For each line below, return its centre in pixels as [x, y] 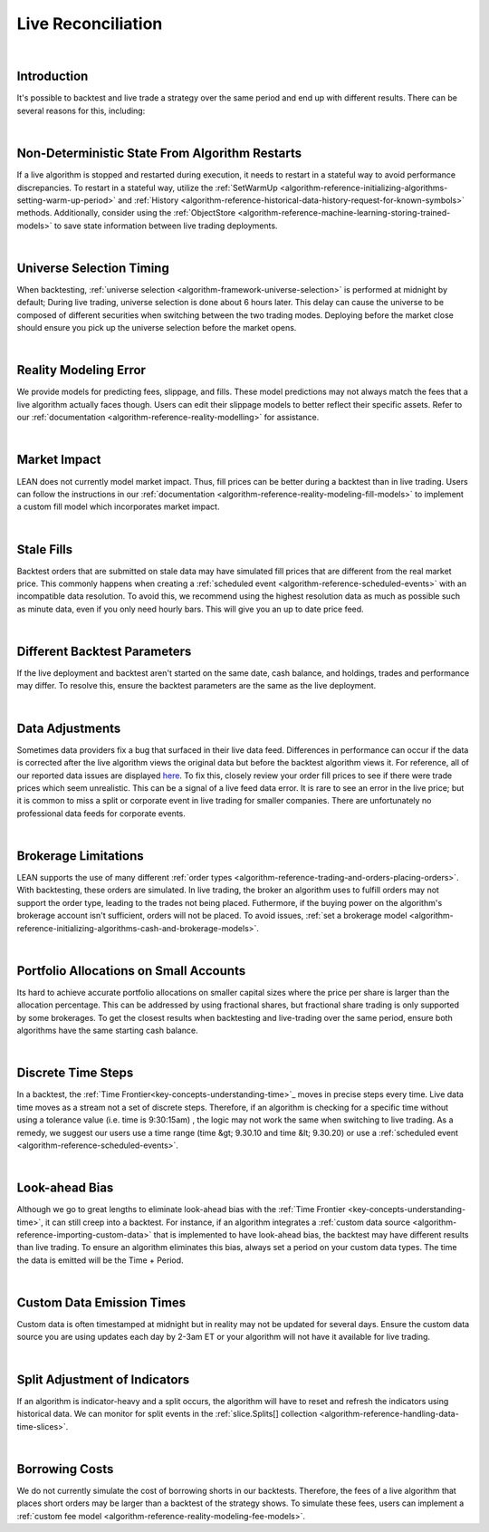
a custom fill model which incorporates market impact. [118, 506]
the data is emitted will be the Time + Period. [101, 1260]
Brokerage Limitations [80, 856]
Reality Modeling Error [81, 370]
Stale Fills [45, 549]
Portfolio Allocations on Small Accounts [131, 971]
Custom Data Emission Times [101, 1302]
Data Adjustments [69, 728]
